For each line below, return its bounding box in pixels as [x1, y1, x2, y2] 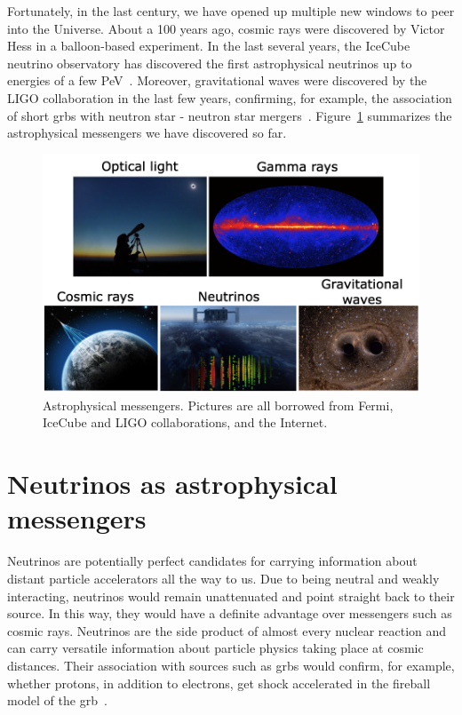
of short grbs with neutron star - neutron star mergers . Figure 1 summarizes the [7, 106, 452, 124]
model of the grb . [7, 691, 108, 710]
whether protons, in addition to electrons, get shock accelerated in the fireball [7, 673, 431, 692]
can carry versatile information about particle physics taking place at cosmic [7, 639, 424, 657]
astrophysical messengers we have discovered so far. [7, 123, 287, 142]
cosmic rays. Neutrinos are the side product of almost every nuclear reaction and [7, 621, 447, 640]
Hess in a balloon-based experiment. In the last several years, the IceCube [7, 36, 410, 55]
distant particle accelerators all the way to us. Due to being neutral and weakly [7, 568, 440, 587]
